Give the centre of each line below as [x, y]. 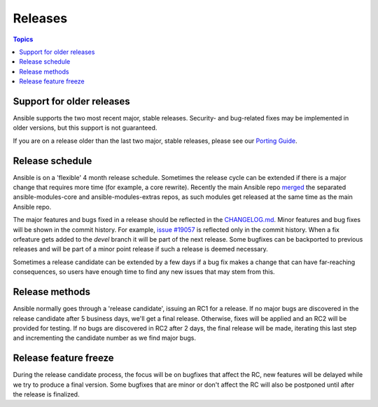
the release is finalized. [46, 394]
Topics [23, 39]
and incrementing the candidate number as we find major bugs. [104, 338]
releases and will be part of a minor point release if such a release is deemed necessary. [141, 249]
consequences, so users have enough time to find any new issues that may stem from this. [144, 272]
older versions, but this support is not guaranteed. [85, 128]
